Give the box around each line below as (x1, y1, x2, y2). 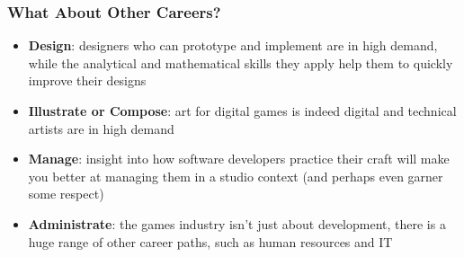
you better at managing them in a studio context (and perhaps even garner (28, 166, 443, 185)
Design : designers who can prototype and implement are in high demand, (28, 36, 438, 55)
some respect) (28, 184, 104, 203)
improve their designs (28, 71, 147, 90)
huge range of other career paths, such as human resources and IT (28, 232, 393, 251)
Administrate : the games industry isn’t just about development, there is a (28, 214, 446, 233)
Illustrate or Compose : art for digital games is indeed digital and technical (28, 102, 457, 120)
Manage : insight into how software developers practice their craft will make (28, 149, 450, 168)
